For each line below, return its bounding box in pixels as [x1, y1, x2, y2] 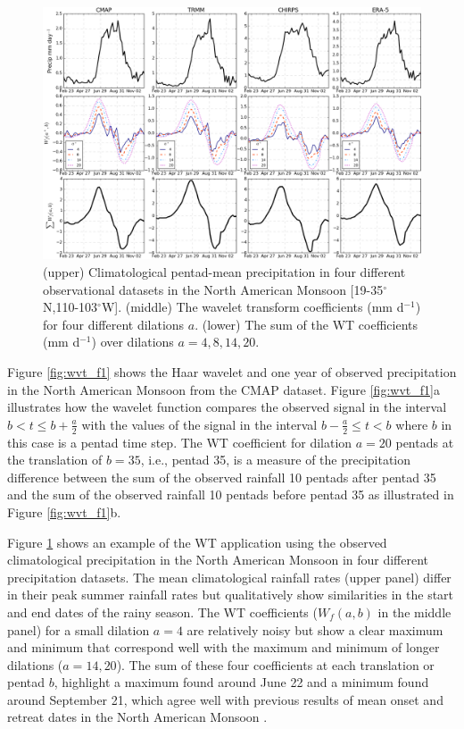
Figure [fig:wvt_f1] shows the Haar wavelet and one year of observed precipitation [7, 362, 457, 381]
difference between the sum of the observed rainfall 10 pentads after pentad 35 [7, 467, 436, 486]
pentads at [395, 432, 454, 451]
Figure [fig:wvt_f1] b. [7, 502, 121, 521]
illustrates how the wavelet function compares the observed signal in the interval [7, 398, 447, 416]
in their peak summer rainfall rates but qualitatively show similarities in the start [7, 585, 454, 604]
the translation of [7, 450, 103, 469]
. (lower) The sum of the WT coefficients [195, 314, 418, 333]
